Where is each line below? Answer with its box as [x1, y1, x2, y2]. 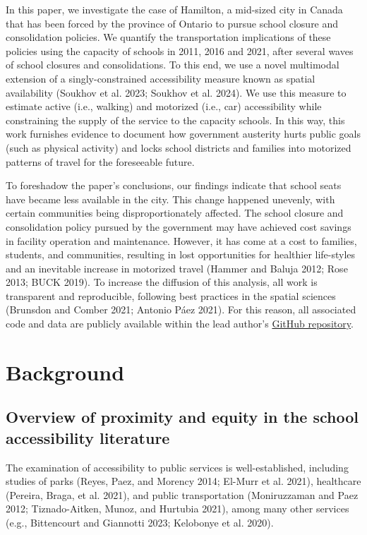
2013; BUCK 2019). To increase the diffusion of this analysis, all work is [6, 275, 318, 289]
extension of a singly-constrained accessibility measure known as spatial [6, 71, 315, 85]
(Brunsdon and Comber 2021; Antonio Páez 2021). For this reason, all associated [6, 302, 356, 317]
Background [6, 357, 125, 386]
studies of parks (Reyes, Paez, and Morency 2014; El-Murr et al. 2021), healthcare [6, 474, 361, 488]
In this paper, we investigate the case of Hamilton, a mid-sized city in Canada [6, 2, 343, 16]
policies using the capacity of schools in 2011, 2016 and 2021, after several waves [6, 43, 354, 58]
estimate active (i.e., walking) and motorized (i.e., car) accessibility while [6, 99, 322, 114]
